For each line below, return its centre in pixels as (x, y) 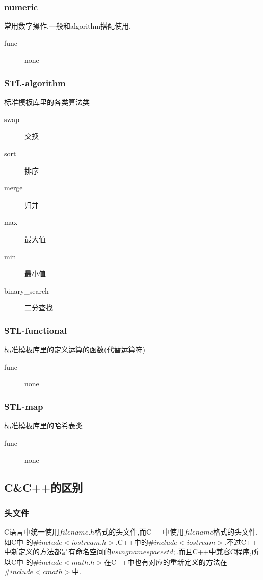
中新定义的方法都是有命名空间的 (58, 552)
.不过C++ (241, 541)
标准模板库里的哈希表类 (43, 426)
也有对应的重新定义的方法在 (181, 561)
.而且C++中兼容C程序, (214, 552)
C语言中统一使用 (32, 531)
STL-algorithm (35, 82)
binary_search (27, 290)
